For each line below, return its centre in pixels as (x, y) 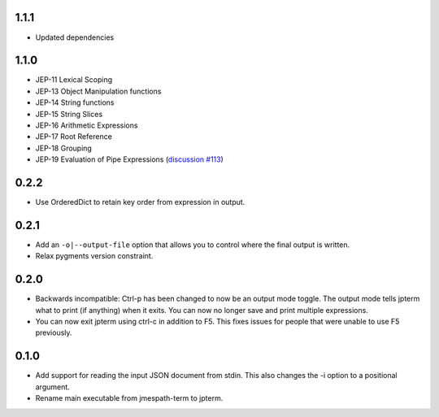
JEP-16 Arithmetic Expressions (87, 125)
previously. (54, 332)
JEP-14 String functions (75, 102)
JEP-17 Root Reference (74, 137)
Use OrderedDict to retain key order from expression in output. (140, 202)
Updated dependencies (75, 37)
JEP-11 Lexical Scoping (74, 80)
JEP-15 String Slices (69, 114)
